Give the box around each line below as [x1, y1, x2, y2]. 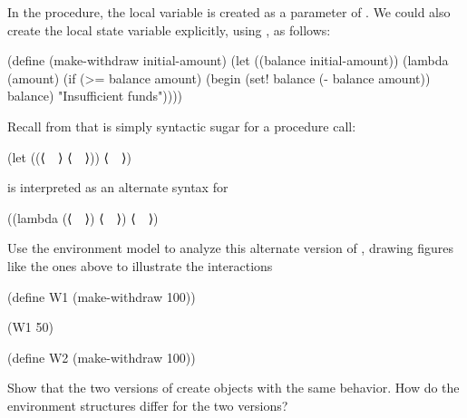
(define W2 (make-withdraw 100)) [7, 347, 196, 366]
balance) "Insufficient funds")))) [7, 86, 183, 105]
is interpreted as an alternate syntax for [7, 178, 229, 197]
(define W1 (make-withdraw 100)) [7, 287, 196, 306]
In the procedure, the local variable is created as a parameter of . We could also [7, 3, 451, 21]
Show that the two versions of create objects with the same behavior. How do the [7, 378, 460, 397]
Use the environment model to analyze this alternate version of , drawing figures [7, 238, 454, 258]
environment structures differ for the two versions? [7, 395, 288, 414]
